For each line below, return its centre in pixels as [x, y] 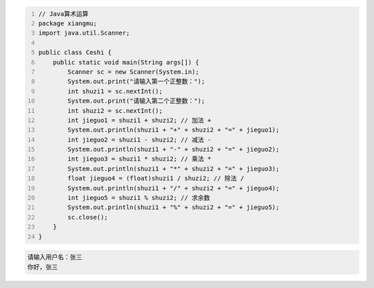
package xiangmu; [68, 23]
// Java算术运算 [63, 13]
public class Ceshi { [75, 53]
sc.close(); [88, 217]
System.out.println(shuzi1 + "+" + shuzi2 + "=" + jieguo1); [173, 130]
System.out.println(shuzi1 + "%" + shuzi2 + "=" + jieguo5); [173, 207]
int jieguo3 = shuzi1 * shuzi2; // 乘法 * [139, 159]
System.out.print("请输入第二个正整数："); [136, 101]
